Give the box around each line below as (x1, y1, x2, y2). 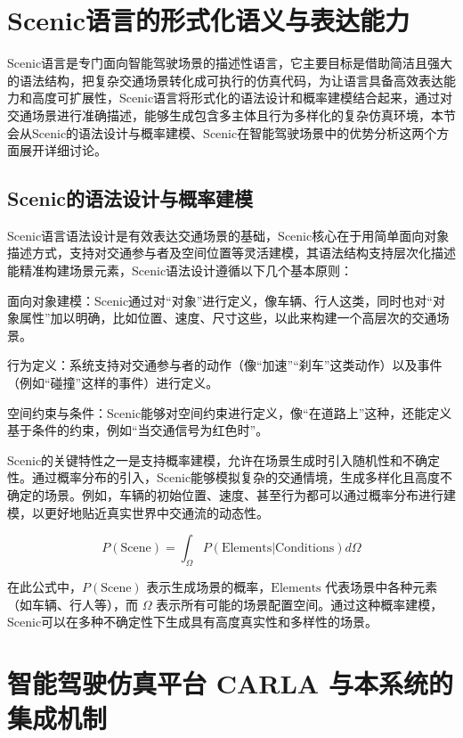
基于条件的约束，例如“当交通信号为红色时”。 (7, 421, 269, 439)
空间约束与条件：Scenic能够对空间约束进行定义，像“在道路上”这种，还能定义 (7, 403, 452, 422)
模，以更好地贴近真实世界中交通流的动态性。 (7, 503, 269, 521)
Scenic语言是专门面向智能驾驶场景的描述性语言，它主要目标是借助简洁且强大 (7, 53, 453, 72)
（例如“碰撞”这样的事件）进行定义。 (7, 373, 219, 392)
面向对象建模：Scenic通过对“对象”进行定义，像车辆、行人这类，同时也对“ (7, 291, 433, 309)
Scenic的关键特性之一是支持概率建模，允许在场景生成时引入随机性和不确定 (7, 450, 441, 469)
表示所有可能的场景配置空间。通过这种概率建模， (156, 594, 443, 613)
